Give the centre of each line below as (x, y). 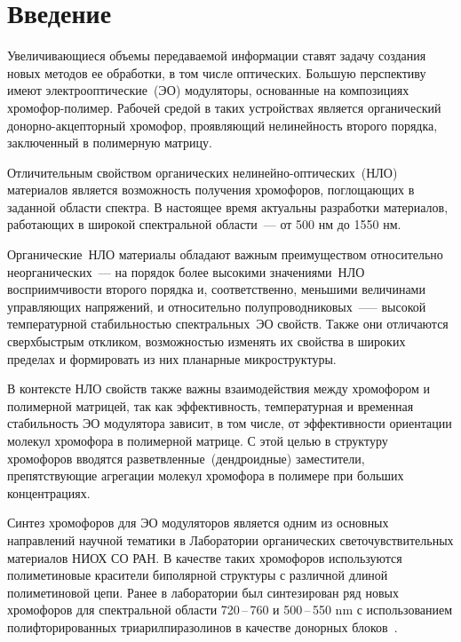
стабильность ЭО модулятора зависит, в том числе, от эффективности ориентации (230, 423)
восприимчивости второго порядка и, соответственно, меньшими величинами (216, 289)
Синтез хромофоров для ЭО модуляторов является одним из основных (198, 523)
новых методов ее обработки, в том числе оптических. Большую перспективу (217, 72)
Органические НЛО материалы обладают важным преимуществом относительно (225, 254)
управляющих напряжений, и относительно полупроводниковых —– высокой (217, 306)
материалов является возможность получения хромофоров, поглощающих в (211, 190)
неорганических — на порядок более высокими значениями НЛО (186, 271)
